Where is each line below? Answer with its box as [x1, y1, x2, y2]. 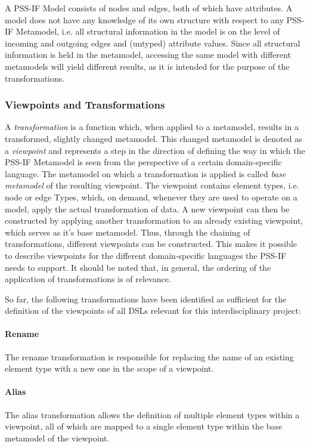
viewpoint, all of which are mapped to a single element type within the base [5, 420, 283, 432]
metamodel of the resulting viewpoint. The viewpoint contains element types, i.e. [5, 179, 299, 191]
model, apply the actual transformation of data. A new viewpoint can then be [5, 202, 290, 215]
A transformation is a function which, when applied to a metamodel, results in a [5, 121, 299, 133]
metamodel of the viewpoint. [5, 431, 110, 444]
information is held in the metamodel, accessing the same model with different [5, 48, 291, 61]
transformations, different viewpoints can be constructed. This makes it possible [5, 237, 297, 250]
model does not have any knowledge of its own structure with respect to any [5, 13, 284, 26]
